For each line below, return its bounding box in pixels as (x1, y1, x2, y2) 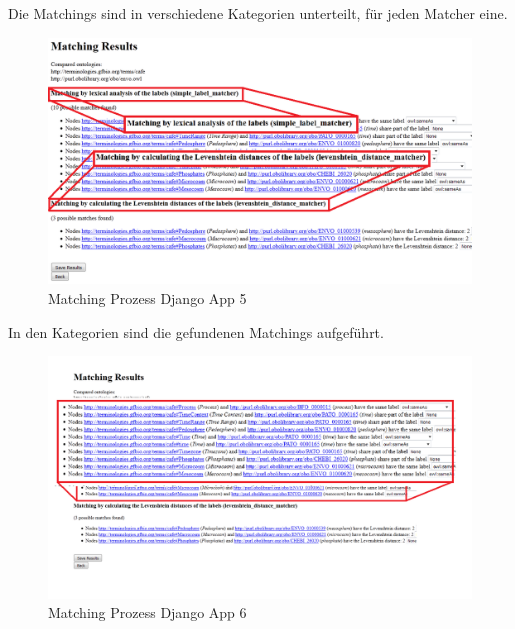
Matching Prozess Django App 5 (48, 287, 247, 308)
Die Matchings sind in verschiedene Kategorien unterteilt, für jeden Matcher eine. (8, 3, 508, 23)
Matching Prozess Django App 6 (48, 602, 247, 623)
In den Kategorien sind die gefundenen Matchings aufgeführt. (8, 321, 384, 342)
